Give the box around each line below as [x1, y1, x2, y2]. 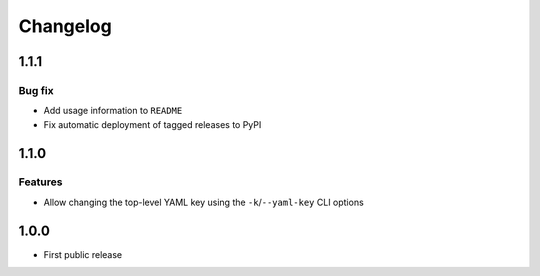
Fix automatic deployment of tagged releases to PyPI [43, 118, 262, 130]
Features [18, 175, 63, 189]
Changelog [18, 15, 112, 37]
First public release [43, 248, 123, 260]
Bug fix [18, 83, 54, 97]
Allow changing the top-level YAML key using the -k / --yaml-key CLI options [43, 196, 364, 208]
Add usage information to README [43, 105, 183, 117]
